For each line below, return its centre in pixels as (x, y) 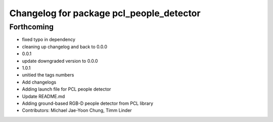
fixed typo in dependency (49, 39)
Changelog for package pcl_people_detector (105, 13)
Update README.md (43, 96)
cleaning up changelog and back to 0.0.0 (65, 47)
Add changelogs (39, 82)
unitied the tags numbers (48, 75)
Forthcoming (32, 27)
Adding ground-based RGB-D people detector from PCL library (88, 103)
